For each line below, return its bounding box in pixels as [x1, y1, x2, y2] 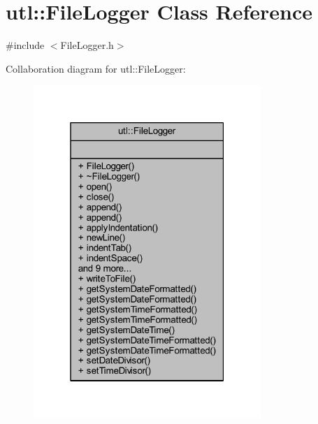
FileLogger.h [60, 38, 114, 52]
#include [6, 38, 45, 52]
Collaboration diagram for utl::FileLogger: [6, 61, 186, 75]
